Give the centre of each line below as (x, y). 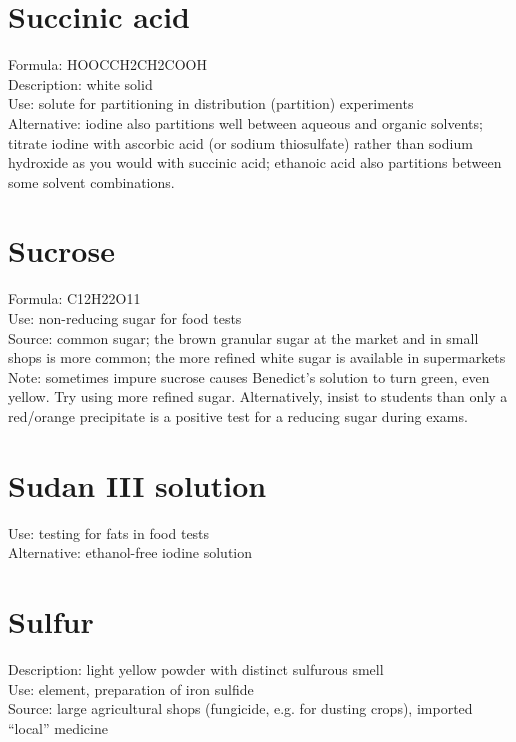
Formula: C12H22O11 (74, 298)
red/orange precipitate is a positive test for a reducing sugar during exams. (238, 415)
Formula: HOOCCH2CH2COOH (107, 64)
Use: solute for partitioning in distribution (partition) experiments (211, 103)
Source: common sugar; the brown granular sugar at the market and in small (243, 337)
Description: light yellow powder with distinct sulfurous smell (196, 669)
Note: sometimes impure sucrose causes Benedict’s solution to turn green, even (249, 376)
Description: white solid (80, 83)
